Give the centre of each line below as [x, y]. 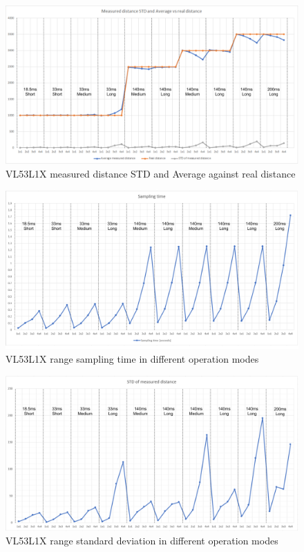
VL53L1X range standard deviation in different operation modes [142, 541]
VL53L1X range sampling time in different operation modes [132, 358]
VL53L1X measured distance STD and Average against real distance [151, 173]
